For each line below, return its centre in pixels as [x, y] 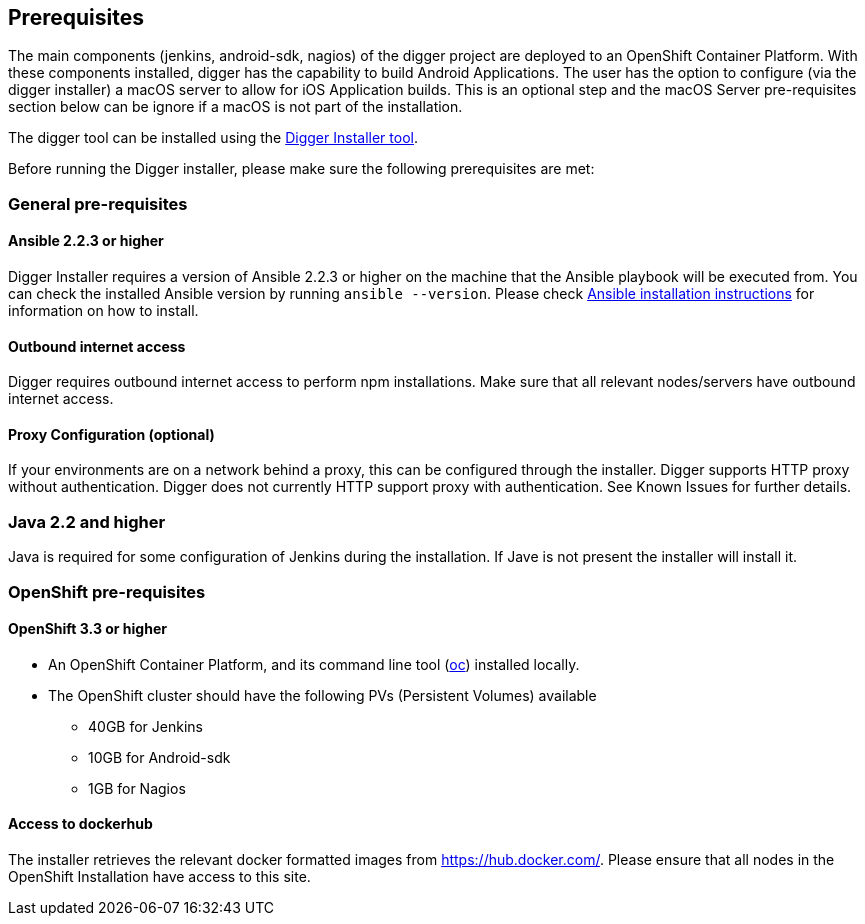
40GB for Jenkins [145, 726]
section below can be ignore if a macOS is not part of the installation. [235, 107]
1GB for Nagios [137, 788]
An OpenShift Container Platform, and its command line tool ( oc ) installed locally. [314, 664]
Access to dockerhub [80, 824]
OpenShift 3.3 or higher [87, 629]
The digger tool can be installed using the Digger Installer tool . [213, 138]
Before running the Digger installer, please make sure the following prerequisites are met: [301, 169]
